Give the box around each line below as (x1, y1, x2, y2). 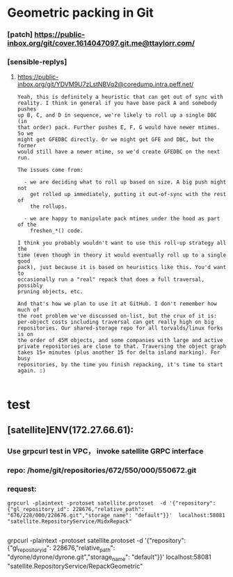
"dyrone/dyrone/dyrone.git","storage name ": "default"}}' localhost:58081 (7, 553, 211, 562)
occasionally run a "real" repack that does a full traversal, (17, 276, 205, 283)
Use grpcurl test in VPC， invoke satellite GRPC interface (7, 446, 204, 456)
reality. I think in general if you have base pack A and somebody (17, 99, 217, 107)
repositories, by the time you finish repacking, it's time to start (17, 361, 224, 368)
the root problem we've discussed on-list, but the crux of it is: (17, 313, 217, 320)
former (17, 143, 37, 149)
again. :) (17, 367, 47, 375)
